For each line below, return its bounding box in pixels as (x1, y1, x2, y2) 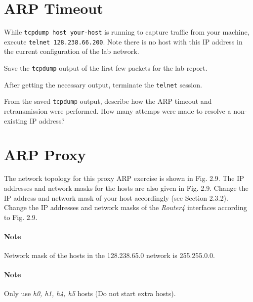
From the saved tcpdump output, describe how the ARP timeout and (4, 96, 212, 106)
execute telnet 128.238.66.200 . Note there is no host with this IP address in (4, 36, 243, 46)
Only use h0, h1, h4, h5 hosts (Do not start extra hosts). (4, 288, 176, 299)
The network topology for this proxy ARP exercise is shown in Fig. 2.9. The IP (4, 173, 244, 183)
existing (4, 115, 28, 126)
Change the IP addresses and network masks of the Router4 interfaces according (4, 202, 247, 213)
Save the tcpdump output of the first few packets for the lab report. (4, 63, 208, 73)
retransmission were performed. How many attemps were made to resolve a (4, 106, 231, 116)
